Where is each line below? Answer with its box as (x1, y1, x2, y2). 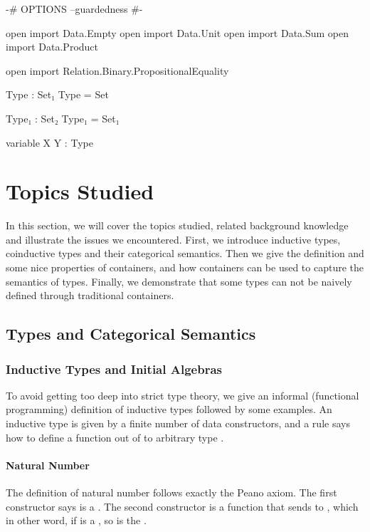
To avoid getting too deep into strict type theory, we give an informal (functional (6, 387, 359, 402)
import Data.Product (6, 39, 99, 54)
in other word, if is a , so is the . (6, 513, 147, 528)
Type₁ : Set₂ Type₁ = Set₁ (6, 110, 120, 125)
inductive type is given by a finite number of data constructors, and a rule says (6, 416, 350, 431)
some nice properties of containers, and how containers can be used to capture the (6, 260, 364, 275)
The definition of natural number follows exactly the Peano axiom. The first (6, 485, 337, 500)
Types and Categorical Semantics (6, 323, 256, 345)
